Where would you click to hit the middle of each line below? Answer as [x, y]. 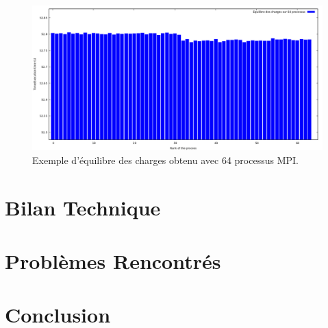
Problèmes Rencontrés [113, 260]
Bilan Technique [83, 207]
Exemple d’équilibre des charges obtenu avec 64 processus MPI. [165, 160]
